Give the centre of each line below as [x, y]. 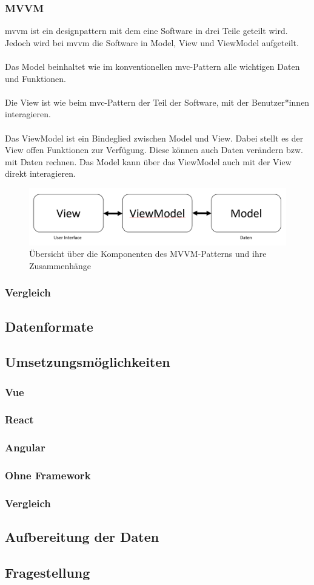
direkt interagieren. [40, 173]
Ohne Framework [48, 475]
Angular [25, 447]
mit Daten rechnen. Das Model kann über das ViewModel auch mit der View [148, 161]
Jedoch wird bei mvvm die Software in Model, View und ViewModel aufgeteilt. [152, 42]
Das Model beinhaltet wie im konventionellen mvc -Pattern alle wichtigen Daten [152, 66]
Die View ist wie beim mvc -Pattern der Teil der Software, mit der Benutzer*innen [157, 102]
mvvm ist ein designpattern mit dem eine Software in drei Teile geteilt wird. [146, 31]
